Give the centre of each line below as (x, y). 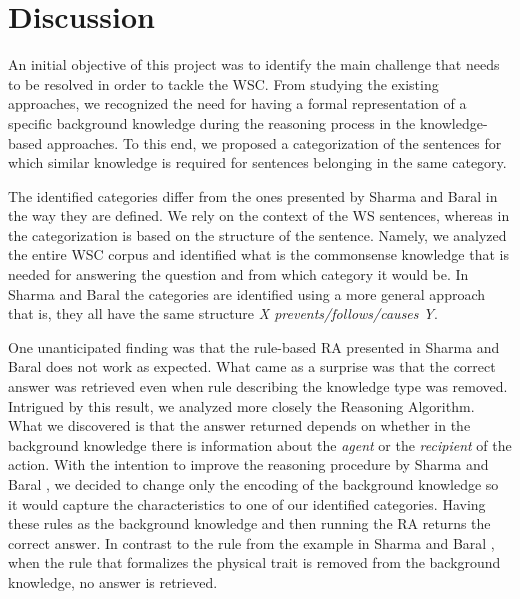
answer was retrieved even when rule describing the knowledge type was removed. (258, 386)
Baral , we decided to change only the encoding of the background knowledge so (253, 484)
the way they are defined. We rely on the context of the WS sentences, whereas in (259, 215)
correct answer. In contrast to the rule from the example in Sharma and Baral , (251, 542)
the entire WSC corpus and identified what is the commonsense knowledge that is (258, 254)
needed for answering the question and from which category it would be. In (238, 274)
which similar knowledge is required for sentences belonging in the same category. (257, 162)
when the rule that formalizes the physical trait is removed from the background (254, 562)
